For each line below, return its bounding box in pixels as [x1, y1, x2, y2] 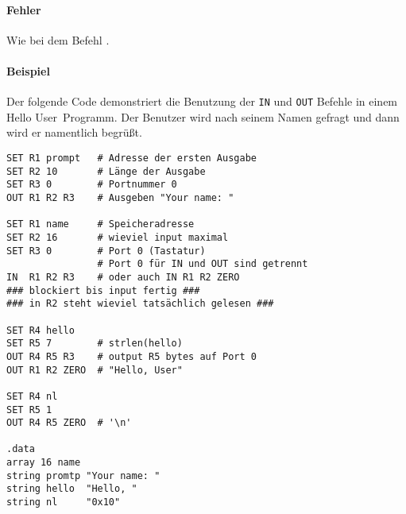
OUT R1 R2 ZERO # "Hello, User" [6, 364, 183, 376]
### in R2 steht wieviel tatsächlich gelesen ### [6, 298, 274, 310]
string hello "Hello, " [6, 483, 137, 495]
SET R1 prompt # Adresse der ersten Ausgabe [6, 153, 257, 164]
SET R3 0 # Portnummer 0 [6, 179, 177, 191]
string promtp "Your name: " [6, 470, 160, 481]
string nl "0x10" [6, 497, 121, 508]
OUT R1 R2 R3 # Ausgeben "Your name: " [6, 192, 234, 203]
